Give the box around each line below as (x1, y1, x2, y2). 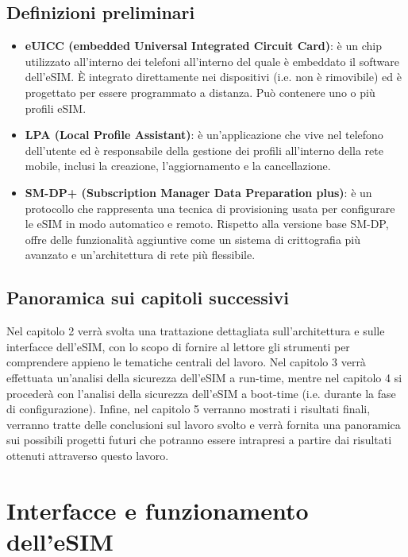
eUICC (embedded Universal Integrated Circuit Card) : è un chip (25, 37, 382, 54)
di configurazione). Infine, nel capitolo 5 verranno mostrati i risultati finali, (6, 400, 371, 417)
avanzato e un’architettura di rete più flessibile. (25, 246, 256, 263)
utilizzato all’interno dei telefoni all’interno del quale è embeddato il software (25, 52, 399, 69)
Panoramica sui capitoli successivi (6, 285, 289, 310)
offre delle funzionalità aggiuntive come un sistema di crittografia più (25, 230, 361, 247)
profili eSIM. (25, 99, 87, 116)
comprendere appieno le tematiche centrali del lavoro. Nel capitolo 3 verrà (6, 354, 366, 370)
